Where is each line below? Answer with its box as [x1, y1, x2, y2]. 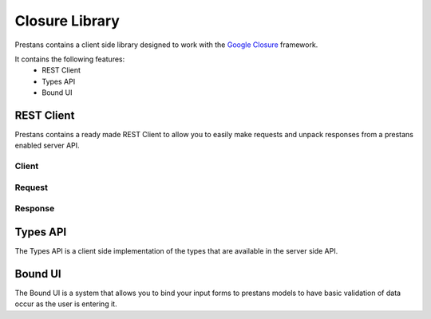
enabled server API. [14, 140, 80, 151]
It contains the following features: [14, 54, 125, 64]
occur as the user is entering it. [14, 299, 117, 309]
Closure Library [14, 12, 120, 30]
